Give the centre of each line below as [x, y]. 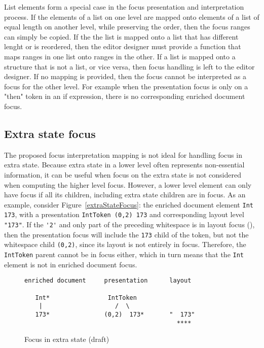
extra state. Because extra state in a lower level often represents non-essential [124, 165]
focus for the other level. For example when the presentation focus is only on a [126, 86]
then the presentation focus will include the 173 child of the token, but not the [126, 234]
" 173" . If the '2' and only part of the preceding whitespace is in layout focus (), [129, 224]
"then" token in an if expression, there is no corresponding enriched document [125, 96]
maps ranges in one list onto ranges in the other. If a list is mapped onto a [120, 56]
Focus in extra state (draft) [67, 339]
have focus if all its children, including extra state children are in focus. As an [125, 195]
